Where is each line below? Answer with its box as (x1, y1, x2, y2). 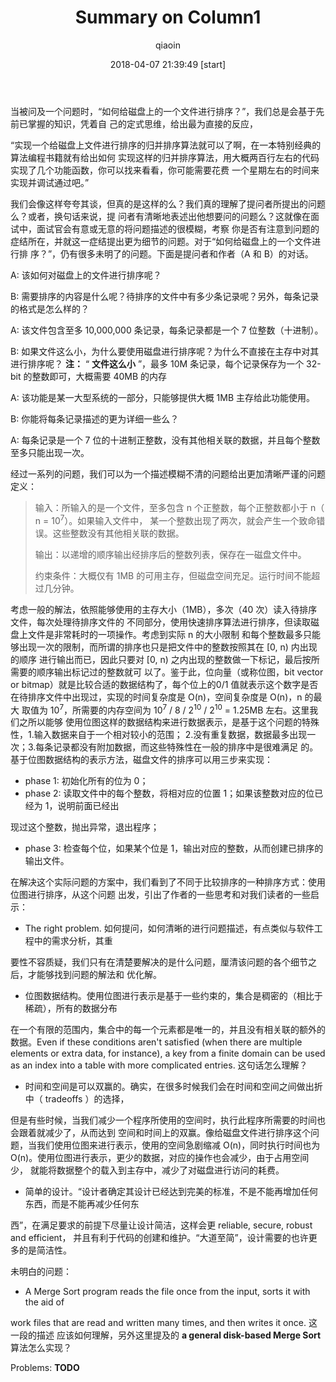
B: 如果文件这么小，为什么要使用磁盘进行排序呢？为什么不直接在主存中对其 (10, 345, 320, 357)
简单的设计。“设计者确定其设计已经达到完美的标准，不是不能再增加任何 (24, 1186, 318, 1198)
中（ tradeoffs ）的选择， (24, 1093, 130, 1105)
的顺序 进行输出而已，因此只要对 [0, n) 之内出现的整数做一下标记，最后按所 (10, 653, 320, 665)
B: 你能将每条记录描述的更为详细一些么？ (10, 412, 180, 425)
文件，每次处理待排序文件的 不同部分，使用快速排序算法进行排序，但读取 (10, 616, 311, 628)
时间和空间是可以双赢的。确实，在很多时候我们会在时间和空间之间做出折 (24, 1081, 323, 1093)
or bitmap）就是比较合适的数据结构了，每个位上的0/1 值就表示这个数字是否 (10, 678, 319, 690)
